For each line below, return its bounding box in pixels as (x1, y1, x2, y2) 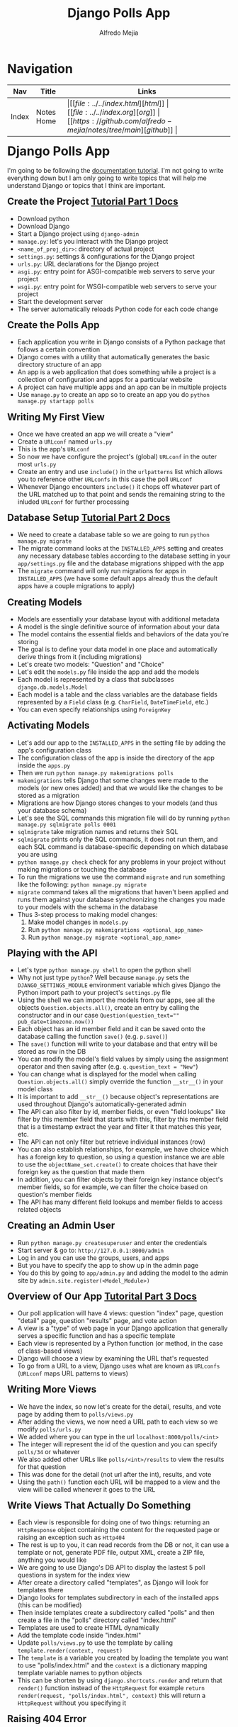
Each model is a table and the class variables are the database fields (17, 690, 218, 699)
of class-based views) (17, 1346, 83, 1355)
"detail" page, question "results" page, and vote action (17, 1317, 178, 1325)
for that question (17, 1462, 67, 1471)
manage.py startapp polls (17, 398, 94, 405)
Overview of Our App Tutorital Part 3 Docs (7, 1290, 197, 1302)
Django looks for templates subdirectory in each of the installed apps (17, 1593, 219, 1602)
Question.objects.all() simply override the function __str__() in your (17, 1077, 224, 1086)
